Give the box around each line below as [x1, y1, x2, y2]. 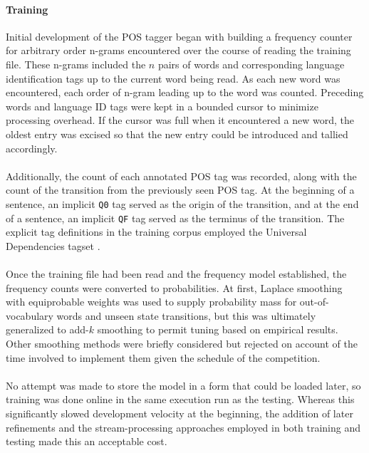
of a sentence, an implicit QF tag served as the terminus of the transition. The [6, 210, 345, 225]
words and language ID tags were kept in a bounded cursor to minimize [6, 98, 318, 113]
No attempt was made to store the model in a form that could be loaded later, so [6, 377, 361, 392]
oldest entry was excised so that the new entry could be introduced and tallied [6, 126, 348, 141]
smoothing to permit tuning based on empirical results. [97, 322, 338, 337]
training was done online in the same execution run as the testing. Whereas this [6, 392, 355, 407]
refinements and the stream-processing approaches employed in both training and [6, 420, 360, 434]
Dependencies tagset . [6, 238, 100, 253]
